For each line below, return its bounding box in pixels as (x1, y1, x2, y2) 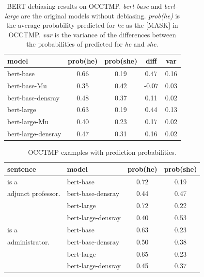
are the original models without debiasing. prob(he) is (21, 10, 180, 20)
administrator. (7, 236, 50, 246)
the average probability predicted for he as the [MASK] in (6, 20, 178, 30)
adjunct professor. (7, 188, 61, 198)
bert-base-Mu (7, 80, 47, 90)
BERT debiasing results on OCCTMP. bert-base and (7, 1, 162, 11)
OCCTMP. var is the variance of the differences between (8, 29, 176, 39)
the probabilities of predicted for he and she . (26, 39, 158, 49)
